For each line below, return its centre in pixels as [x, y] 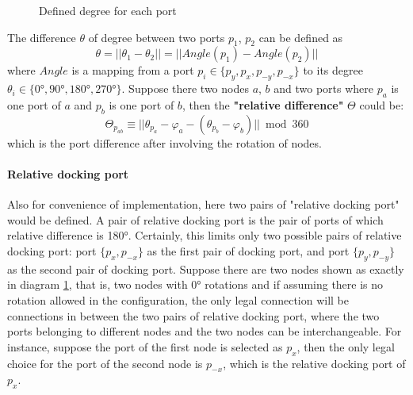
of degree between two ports [157, 37]
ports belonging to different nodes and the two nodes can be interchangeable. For [205, 331]
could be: [382, 104]
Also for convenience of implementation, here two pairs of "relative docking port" [203, 204]
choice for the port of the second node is [105, 363]
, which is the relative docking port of [314, 363]
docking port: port [52, 250]
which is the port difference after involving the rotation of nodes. [164, 142]
